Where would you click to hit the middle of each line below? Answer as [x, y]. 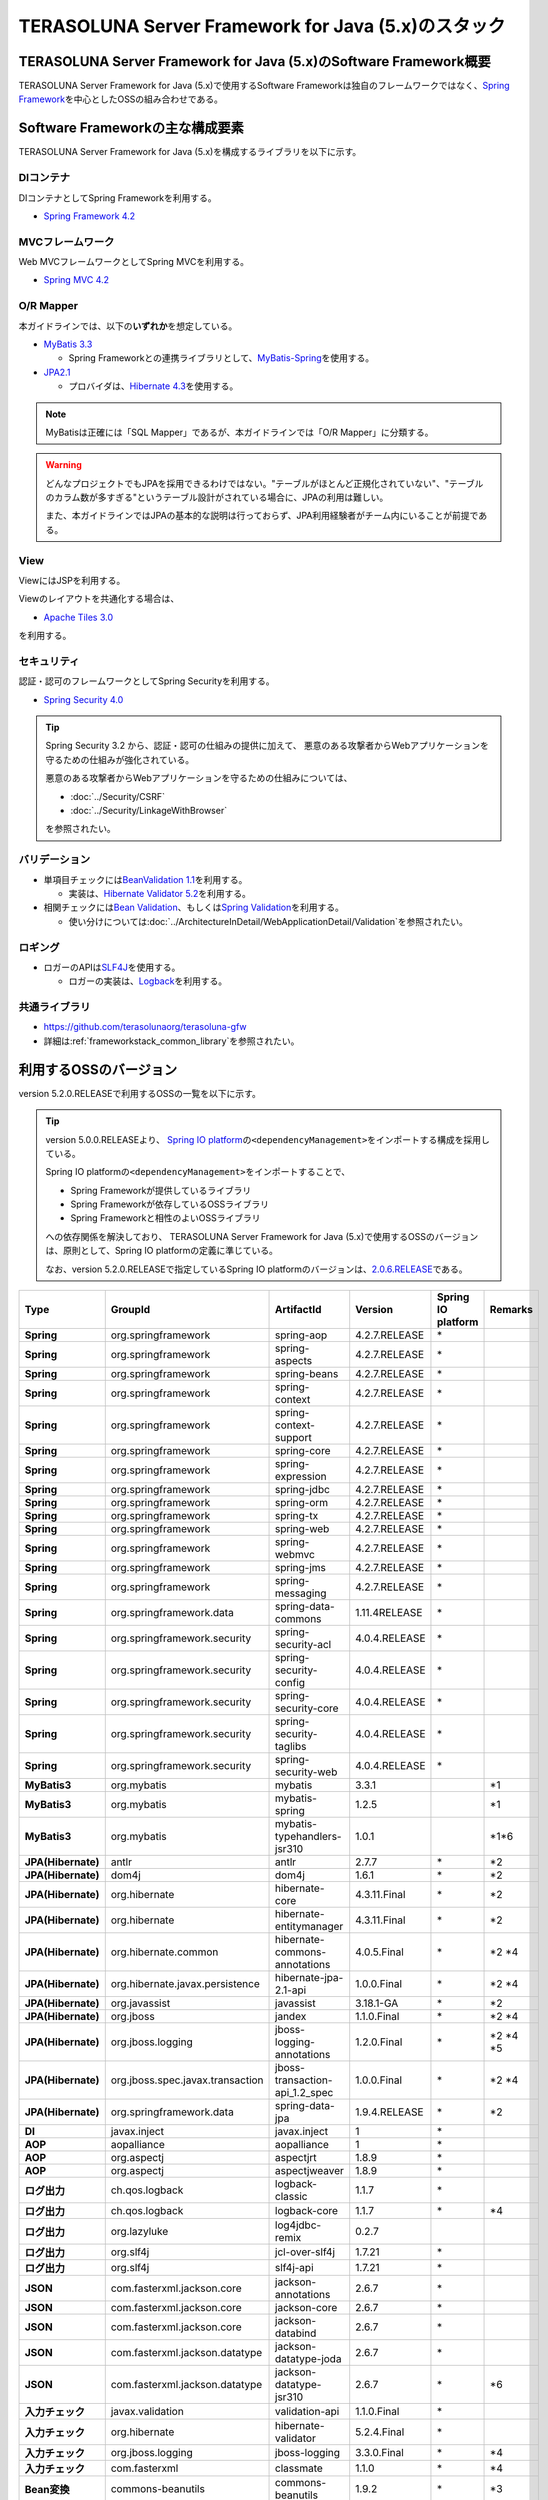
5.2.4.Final [380, 2432]
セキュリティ [49, 661]
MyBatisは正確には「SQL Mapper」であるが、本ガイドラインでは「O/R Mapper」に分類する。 [239, 432]
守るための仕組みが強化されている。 [120, 759]
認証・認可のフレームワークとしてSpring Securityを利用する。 [146, 681]
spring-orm [302, 1503]
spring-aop [301, 1335]
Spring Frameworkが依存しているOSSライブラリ [170, 1204]
